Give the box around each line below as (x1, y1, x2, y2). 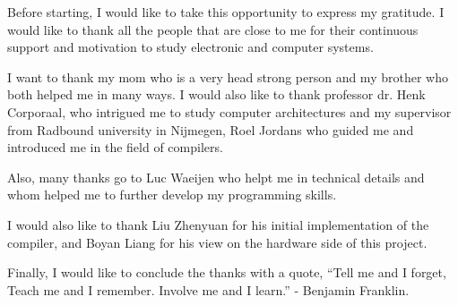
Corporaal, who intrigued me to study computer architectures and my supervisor (7, 102, 452, 121)
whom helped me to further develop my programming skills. (7, 185, 337, 204)
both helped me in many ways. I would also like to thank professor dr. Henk (7, 85, 426, 104)
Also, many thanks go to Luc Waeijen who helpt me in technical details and (7, 167, 425, 186)
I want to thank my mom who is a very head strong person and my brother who (7, 67, 448, 86)
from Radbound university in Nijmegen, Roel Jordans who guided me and (7, 120, 414, 139)
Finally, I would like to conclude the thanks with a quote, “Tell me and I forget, (7, 263, 446, 282)
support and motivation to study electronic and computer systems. (7, 38, 374, 56)
